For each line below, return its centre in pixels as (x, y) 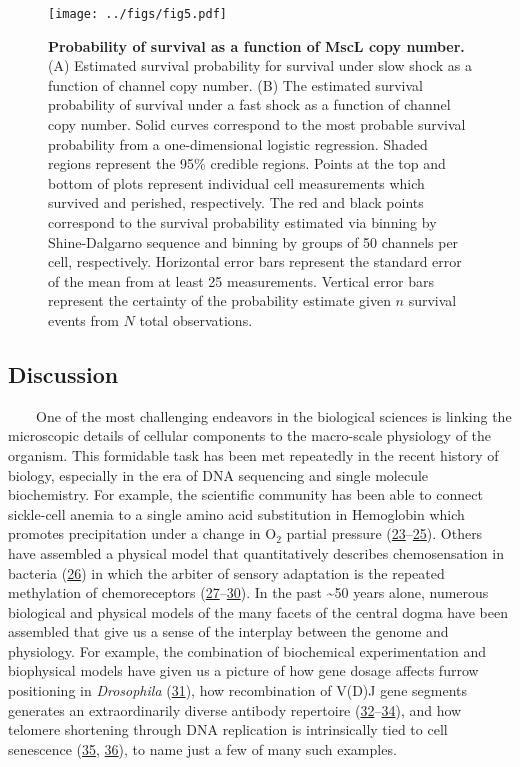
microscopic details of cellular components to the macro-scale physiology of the (250, 435)
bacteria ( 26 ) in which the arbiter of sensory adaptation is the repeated (226, 572)
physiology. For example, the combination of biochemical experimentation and (247, 650)
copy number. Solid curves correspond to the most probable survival (257, 124)
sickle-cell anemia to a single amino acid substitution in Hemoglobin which (236, 513)
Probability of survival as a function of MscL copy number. (256, 45)
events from (83, 319)
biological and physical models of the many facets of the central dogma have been (258, 611)
